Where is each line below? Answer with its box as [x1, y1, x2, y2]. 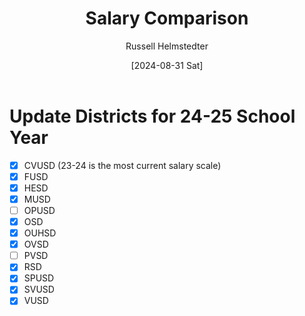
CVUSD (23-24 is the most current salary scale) [23, 159, 222, 171]
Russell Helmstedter [125, 40, 209, 52]
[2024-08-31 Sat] [130, 59, 204, 71]
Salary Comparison [85, 7, 249, 30]
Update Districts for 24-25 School [9, 105, 296, 127]
